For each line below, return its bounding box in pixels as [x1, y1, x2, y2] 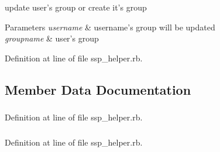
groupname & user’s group [5, 32, 99, 44]
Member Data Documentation [5, 80, 191, 98]
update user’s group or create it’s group [5, 1, 147, 13]
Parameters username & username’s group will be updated [5, 20, 215, 33]
